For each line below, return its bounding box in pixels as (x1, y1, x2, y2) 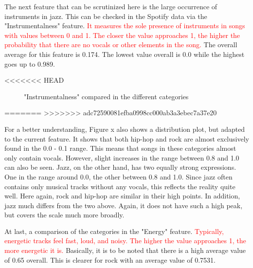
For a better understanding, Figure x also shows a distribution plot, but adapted (4, 124, 245, 134)
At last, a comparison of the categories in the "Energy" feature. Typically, (4, 226, 224, 236)
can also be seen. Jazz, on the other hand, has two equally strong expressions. (4, 162, 236, 172)
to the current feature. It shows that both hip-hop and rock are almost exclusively (4, 133, 249, 143)
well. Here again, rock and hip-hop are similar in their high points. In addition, (4, 191, 240, 201)
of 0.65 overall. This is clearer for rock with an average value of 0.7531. (4, 254, 216, 265)
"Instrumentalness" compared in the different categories (24, 91, 189, 101)
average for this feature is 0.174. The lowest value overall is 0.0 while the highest (4, 49, 245, 59)
